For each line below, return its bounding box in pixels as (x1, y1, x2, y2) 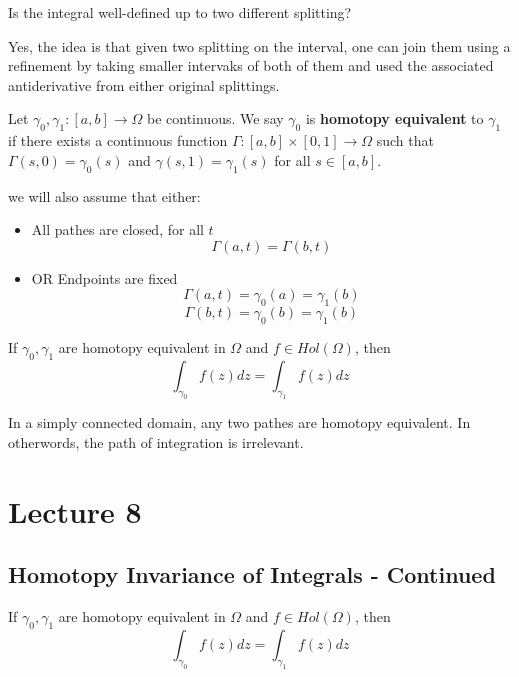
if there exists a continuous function (8, 130, 228, 151)
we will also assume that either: (8, 185, 201, 206)
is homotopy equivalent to (305, 108, 484, 129)
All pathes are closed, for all (31, 219, 204, 240)
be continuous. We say (146, 108, 284, 129)
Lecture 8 (8, 490, 142, 531)
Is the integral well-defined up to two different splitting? (8, 2, 352, 22)
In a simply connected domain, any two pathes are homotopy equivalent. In (8, 412, 471, 433)
